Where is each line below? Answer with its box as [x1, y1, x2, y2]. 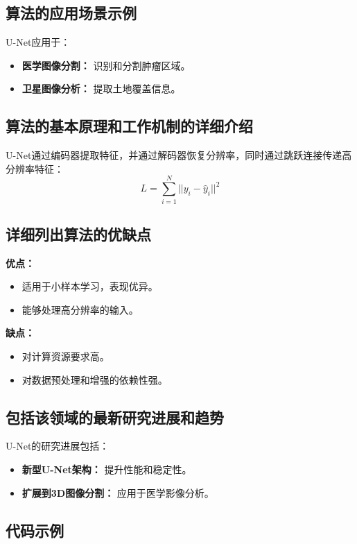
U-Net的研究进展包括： [6, 439, 110, 453]
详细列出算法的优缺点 [6, 223, 151, 244]
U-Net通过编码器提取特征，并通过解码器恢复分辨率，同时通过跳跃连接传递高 [6, 148, 352, 162]
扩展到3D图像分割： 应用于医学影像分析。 [21, 485, 214, 500]
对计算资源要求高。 [21, 349, 110, 364]
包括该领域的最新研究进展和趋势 [6, 406, 224, 427]
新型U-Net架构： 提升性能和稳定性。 [21, 462, 192, 477]
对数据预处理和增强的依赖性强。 [21, 372, 168, 386]
